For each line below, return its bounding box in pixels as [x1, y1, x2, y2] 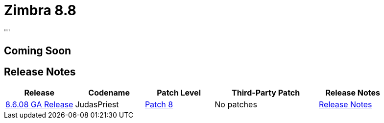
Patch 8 [144, 99, 173, 110]
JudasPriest [75, 99, 119, 110]
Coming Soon [4, 45, 72, 57]
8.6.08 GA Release [5, 99, 73, 110]
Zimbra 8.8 [4, 2, 76, 19]
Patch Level [157, 88, 201, 98]
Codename [88, 88, 130, 98]
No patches [215, 99, 257, 110]
